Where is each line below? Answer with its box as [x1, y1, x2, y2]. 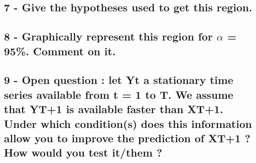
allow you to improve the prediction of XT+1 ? [4, 130, 251, 145]
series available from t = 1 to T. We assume [4, 86, 233, 102]
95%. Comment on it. [4, 43, 116, 58]
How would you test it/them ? [4, 145, 162, 160]
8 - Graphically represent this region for [4, 29, 213, 44]
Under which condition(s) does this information [4, 116, 252, 131]
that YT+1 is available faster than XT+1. [4, 101, 223, 117]
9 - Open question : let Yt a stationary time [4, 72, 233, 87]
